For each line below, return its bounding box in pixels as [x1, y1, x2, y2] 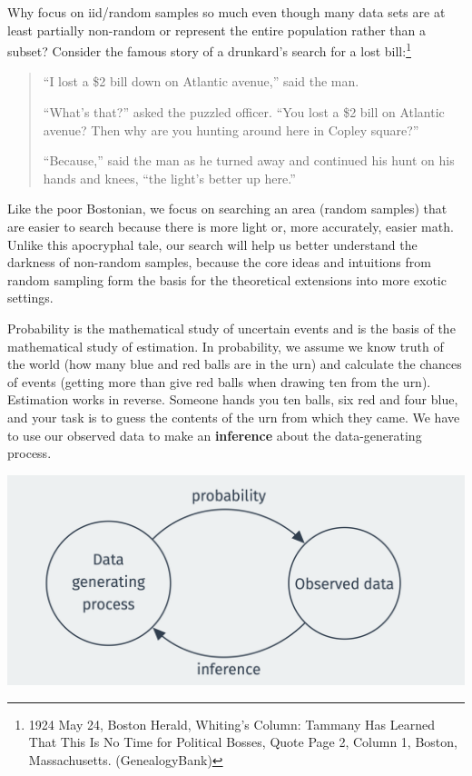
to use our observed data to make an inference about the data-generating [7, 425, 422, 444]
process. [7, 443, 52, 463]
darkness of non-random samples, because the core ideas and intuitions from [7, 253, 431, 272]
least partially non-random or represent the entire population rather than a [7, 20, 426, 39]
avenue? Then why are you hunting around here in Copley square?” [43, 120, 419, 139]
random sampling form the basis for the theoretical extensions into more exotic [7, 270, 447, 289]
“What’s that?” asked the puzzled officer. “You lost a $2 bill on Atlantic [43, 103, 445, 122]
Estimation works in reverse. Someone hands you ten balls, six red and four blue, [7, 390, 458, 409]
